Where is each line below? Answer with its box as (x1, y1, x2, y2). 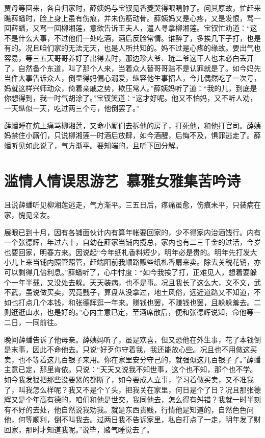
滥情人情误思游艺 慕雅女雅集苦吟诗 (4, 170, 241, 191)
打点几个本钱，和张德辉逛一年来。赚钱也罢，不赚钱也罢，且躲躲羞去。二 (18, 296, 261, 307)
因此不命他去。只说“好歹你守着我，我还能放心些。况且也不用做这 (32, 344, 250, 355)
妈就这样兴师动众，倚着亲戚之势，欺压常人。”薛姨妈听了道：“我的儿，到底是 (4, 82, 257, 93)
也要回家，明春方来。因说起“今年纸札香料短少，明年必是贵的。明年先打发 (4, 246, 250, 257)
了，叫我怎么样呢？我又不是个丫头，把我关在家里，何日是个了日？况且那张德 (4, 384, 261, 395)
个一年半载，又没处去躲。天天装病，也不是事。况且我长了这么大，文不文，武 (4, 276, 261, 287)
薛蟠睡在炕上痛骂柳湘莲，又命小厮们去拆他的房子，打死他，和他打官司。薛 (4, 120, 254, 130)
